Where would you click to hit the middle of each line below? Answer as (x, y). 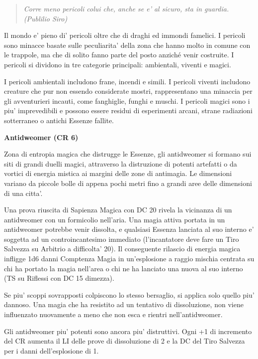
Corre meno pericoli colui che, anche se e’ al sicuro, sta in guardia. (126, 8)
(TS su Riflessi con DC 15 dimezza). (59, 278)
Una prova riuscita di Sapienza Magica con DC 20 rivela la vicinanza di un (118, 210)
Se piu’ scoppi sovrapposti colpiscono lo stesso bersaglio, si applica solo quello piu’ (129, 294)
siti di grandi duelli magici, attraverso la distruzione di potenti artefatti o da (121, 163)
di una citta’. (23, 193)
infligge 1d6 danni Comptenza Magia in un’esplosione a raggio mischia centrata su (129, 259)
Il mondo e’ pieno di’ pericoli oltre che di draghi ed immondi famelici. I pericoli (125, 35)
